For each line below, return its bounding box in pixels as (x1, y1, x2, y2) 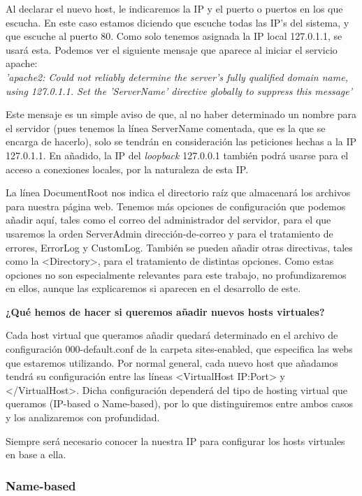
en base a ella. (6, 447, 66, 462)
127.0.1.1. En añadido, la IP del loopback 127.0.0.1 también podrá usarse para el (6, 147, 349, 162)
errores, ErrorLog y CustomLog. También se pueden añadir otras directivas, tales (6, 240, 353, 254)
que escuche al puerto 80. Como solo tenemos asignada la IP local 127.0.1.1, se (6, 29, 342, 43)
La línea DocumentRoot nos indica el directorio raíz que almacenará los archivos (6, 185, 351, 200)
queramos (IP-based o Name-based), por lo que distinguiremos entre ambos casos (6, 396, 354, 411)
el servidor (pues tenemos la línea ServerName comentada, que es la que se (6, 120, 326, 135)
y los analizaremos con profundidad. (6, 410, 160, 425)
